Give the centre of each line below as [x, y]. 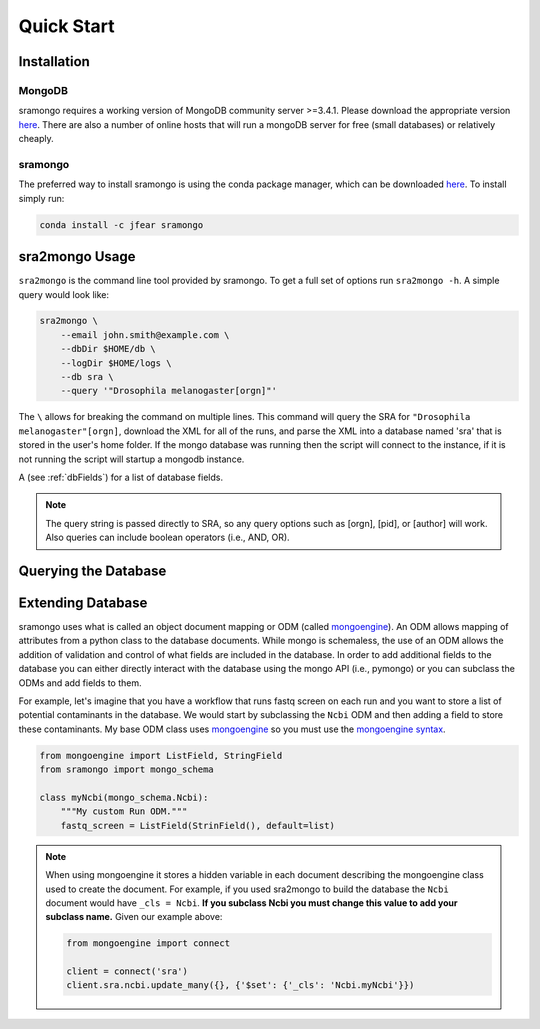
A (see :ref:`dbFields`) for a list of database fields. [121, 477]
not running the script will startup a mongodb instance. [131, 459]
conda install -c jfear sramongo [121, 224]
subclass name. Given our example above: [134, 917]
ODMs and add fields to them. [80, 682]
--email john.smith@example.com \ [145, 334]
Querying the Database [92, 570]
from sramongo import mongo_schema [126, 769]
